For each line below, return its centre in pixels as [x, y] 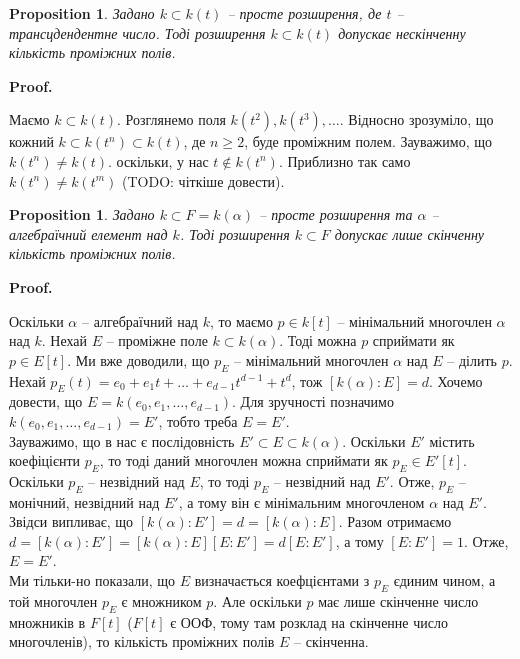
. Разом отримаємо [395, 521]
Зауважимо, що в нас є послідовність [122, 440]
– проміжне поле [157, 340]
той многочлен [53, 600]
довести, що [46, 401]
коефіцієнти [45, 460]
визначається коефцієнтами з [282, 580]
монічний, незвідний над [84, 501]
